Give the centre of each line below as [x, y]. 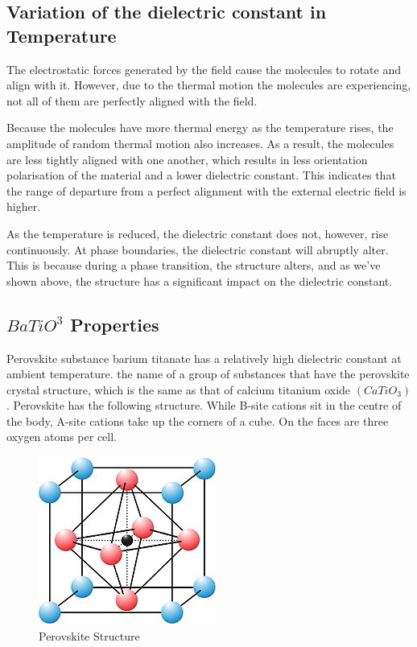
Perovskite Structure [89, 635]
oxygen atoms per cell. [62, 437]
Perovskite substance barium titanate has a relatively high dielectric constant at [204, 358]
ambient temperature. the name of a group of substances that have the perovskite [208, 374]
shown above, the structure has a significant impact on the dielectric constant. [200, 280]
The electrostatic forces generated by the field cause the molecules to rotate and [204, 69]
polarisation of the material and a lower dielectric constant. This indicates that [201, 175]
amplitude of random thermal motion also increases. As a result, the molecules [200, 143]
